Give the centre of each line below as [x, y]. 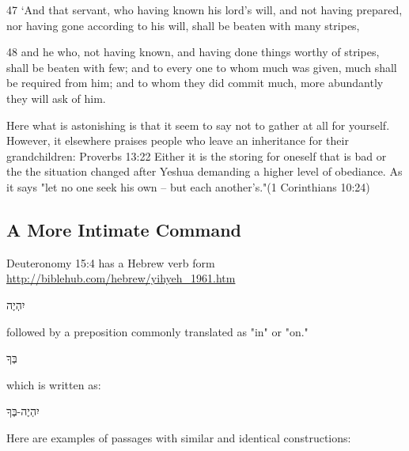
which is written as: [54, 384]
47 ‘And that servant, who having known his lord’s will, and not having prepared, [204, 9]
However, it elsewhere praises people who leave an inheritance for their [178, 140]
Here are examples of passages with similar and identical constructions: [179, 437]
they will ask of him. [56, 98]
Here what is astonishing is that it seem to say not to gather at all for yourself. [198, 125]
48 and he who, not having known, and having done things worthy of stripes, [193, 52]
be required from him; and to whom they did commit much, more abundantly [195, 83]
